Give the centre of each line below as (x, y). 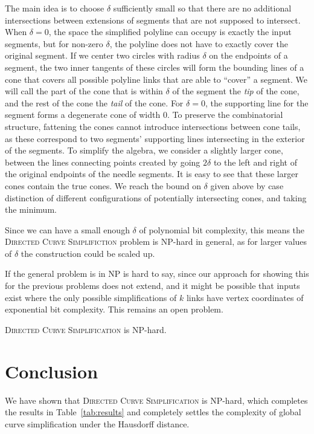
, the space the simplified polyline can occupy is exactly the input (170, 32)
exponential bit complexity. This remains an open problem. (114, 309)
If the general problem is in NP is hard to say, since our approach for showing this (157, 274)
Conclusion (52, 371)
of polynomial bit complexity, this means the (222, 229)
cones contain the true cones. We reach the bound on (103, 185)
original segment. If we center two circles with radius (102, 55)
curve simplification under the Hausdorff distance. (97, 423)
